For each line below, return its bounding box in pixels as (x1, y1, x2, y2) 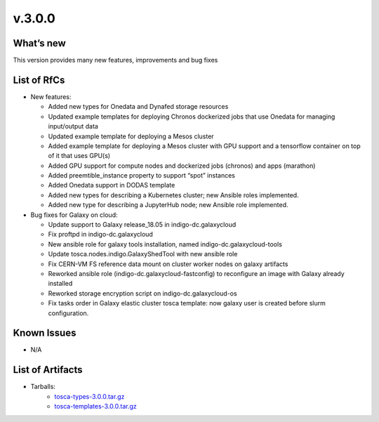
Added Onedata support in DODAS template (48, 181, 175, 190)
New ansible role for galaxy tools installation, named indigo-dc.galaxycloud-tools (48, 239, 282, 249)
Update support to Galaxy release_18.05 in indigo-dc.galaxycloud (48, 220, 237, 229)
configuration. (48, 309, 89, 317)
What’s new (13, 37, 66, 49)
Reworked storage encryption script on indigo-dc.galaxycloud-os (48, 289, 238, 298)
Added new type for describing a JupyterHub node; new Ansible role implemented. (48, 201, 288, 209)
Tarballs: (30, 383, 56, 391)
